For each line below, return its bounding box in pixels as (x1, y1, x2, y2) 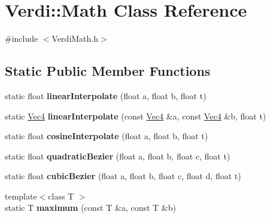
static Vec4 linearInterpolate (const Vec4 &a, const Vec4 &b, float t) (5, 109, 266, 122)
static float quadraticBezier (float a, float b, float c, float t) (5, 149, 230, 162)
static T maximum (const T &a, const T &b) (5, 201, 176, 214)
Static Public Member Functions (5, 62, 211, 80)
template (5, 189, 37, 202)
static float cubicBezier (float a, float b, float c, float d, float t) (5, 170, 241, 182)
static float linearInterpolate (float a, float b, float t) (5, 89, 207, 102)
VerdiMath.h (51, 32, 99, 45)
